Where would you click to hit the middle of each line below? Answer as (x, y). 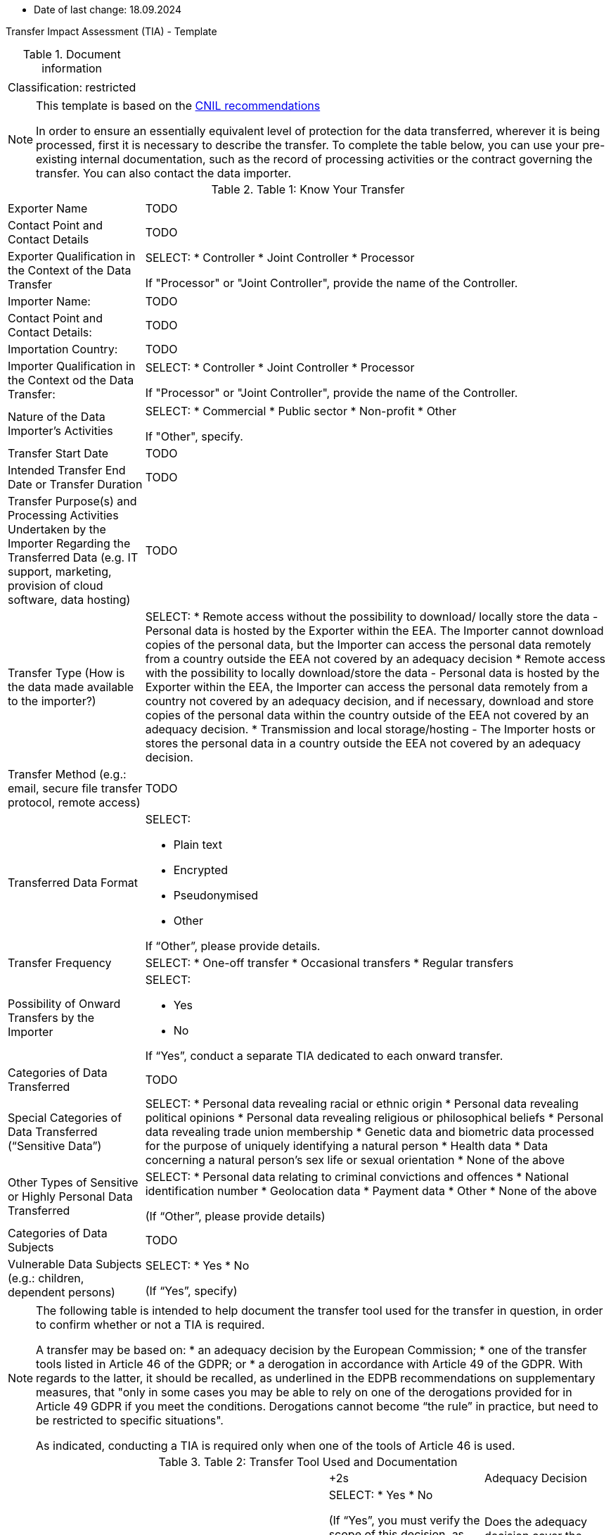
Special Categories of (65, 1118)
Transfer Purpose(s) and (72, 501)
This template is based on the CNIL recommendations (178, 106)
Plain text (198, 845)
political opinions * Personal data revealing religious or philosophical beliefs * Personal (374, 1118)
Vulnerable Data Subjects (75, 1264)
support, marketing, (60, 571)
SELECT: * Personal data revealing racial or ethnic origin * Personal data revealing (362, 1104)
